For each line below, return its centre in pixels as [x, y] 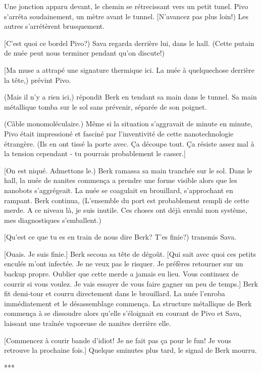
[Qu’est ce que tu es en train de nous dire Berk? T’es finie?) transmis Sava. [120, 237]
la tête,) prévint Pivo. [38, 80]
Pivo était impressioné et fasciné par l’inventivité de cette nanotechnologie [119, 133]
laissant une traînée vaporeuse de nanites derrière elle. [88, 323]
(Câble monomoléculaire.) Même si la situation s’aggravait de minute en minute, [128, 124]
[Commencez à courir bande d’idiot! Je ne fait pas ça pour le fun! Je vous [118, 340]
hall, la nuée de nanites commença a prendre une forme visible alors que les [121, 180]
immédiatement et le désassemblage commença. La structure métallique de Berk [128, 303]
